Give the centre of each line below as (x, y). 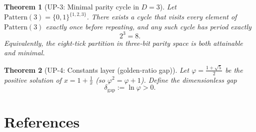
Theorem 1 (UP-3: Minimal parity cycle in (71, 6)
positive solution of (33, 79)
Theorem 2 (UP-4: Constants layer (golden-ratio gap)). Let (97, 69)
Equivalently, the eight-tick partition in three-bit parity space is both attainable (123, 43)
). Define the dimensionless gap (189, 79)
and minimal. (24, 53)
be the (234, 69)
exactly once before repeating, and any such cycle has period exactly (148, 26)
